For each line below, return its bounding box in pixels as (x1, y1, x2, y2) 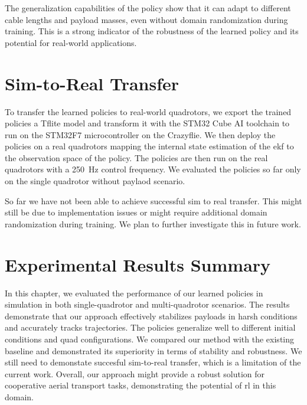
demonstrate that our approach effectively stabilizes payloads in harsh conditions (5, 309, 298, 322)
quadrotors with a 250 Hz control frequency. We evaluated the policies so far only (5, 163, 301, 175)
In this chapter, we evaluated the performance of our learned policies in (5, 286, 263, 299)
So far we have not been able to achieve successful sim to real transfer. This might (5, 194, 302, 207)
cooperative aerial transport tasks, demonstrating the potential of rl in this (5, 379, 276, 391)
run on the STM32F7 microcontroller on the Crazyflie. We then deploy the (5, 128, 276, 141)
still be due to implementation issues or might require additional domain (5, 206, 267, 218)
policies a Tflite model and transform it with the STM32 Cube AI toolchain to (5, 117, 290, 129)
